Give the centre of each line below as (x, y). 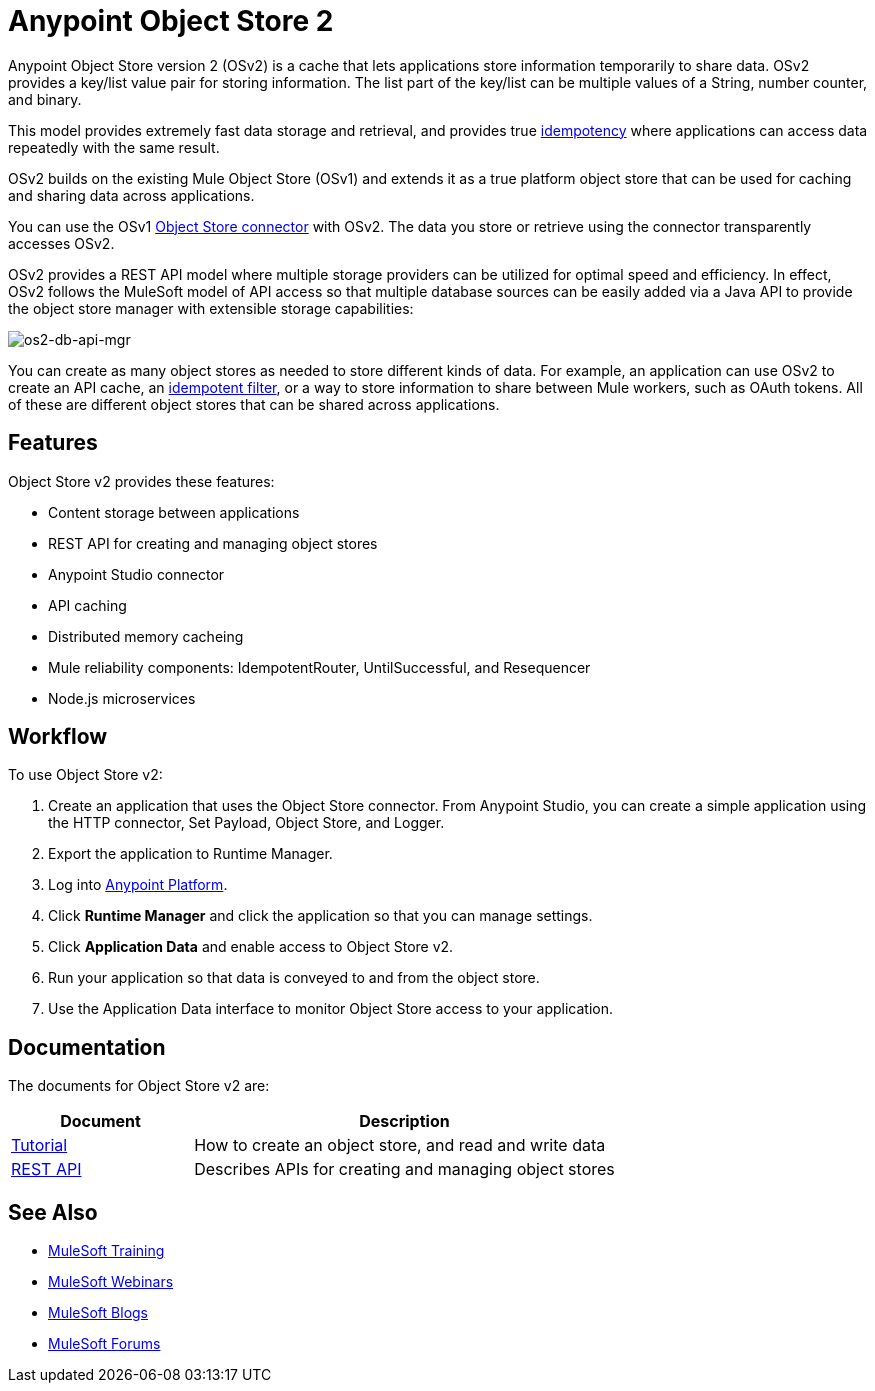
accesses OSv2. (61, 243)
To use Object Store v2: (85, 775)
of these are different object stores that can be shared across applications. (254, 404)
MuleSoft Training (106, 1251)
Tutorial (39, 1145)
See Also (53, 1212)
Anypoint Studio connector (136, 574)
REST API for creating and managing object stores (213, 543)
